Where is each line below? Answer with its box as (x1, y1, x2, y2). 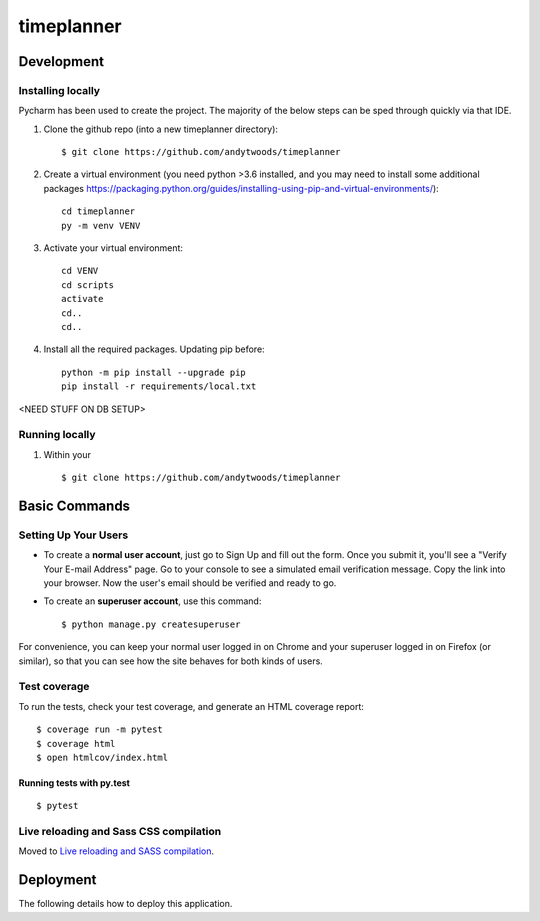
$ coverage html (36, 738, 116, 749)
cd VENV (61, 265, 99, 277)
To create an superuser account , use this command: (43, 595, 262, 607)
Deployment (18, 871, 97, 889)
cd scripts (61, 279, 115, 290)
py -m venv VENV (61, 220, 141, 231)
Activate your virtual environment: (43, 242, 184, 254)
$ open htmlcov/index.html (36, 751, 169, 763)
